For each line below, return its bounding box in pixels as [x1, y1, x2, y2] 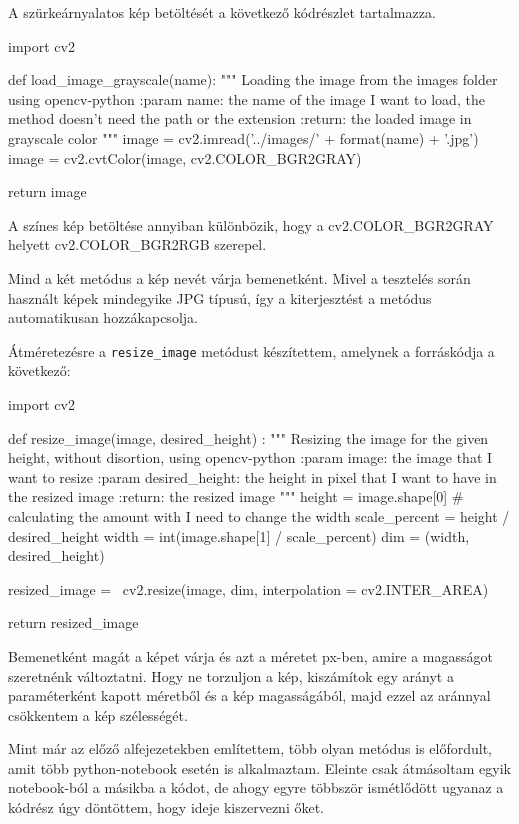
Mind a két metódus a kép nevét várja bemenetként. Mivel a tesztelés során [8, 267, 471, 288]
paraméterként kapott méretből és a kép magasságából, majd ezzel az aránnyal [8, 685, 491, 706]
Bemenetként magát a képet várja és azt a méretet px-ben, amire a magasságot [8, 645, 493, 666]
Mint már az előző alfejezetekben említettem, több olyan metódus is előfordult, [8, 738, 492, 759]
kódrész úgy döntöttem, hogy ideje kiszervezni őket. [8, 797, 324, 818]
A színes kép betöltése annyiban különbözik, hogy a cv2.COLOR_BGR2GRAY [8, 214, 494, 235]
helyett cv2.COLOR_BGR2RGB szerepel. [8, 234, 267, 255]
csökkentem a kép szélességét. [8, 704, 188, 725]
